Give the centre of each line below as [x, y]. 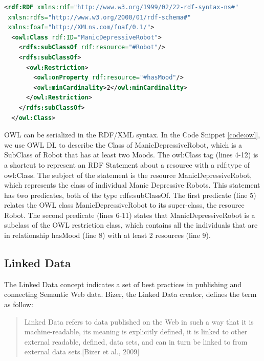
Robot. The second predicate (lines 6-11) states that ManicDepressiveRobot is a [130, 215]
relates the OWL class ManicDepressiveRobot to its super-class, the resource [124, 205]
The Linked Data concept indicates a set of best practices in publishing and [123, 284]
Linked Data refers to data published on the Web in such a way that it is [139, 321]
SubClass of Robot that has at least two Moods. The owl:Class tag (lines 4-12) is [131, 155]
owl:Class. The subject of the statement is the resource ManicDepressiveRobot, [128, 175]
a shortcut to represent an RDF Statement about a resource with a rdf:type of [127, 164]
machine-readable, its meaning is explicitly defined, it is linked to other [136, 332]
